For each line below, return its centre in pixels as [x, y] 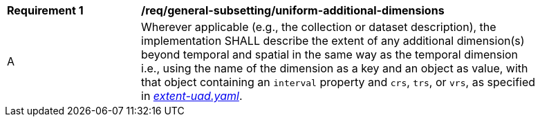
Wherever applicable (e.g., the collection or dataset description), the [319, 27]
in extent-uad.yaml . [192, 96]
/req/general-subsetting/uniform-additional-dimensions [293, 10]
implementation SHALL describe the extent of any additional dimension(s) [333, 41]
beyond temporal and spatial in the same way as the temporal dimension [330, 54]
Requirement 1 [45, 10]
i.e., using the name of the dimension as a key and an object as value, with [335, 68]
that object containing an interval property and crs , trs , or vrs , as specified [338, 82]
